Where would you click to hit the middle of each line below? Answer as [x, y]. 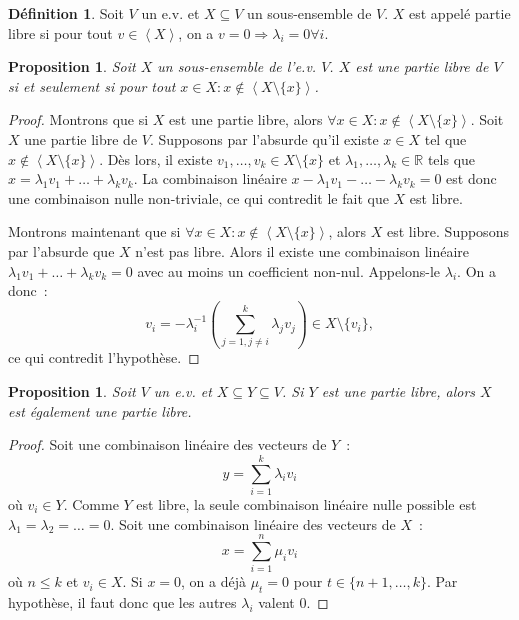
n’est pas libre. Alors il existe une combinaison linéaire [302, 250]
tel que [445, 138]
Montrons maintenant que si [94, 231]
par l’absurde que [61, 250]
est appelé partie [460, 13]
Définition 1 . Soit [66, 13]
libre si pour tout [60, 32]
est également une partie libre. [100, 410]
